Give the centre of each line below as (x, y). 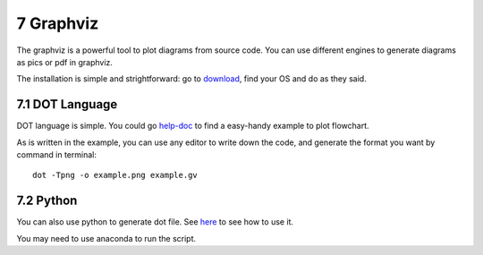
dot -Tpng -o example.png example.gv (115, 175)
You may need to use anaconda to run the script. (106, 238)
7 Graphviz (58, 23)
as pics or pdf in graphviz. (65, 62)
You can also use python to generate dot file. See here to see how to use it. (155, 222)
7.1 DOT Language (67, 104)
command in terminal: (57, 155)
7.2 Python (47, 201)
